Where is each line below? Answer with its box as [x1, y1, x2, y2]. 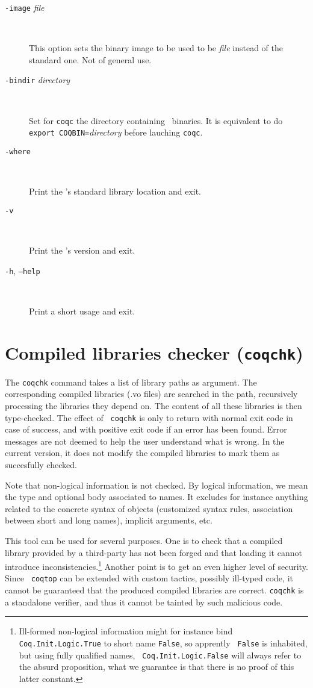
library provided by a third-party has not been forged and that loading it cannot [5, 546, 302, 558]
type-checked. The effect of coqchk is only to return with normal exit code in [5, 411, 293, 424]
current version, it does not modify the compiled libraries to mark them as [5, 446, 280, 459]
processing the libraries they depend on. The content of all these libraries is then [5, 399, 302, 412]
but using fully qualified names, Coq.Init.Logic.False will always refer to [19, 648, 302, 661]
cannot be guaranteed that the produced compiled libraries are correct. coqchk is [5, 584, 304, 596]
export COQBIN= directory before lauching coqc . [29, 126, 203, 139]
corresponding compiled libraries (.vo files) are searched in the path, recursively [5, 387, 298, 400]
